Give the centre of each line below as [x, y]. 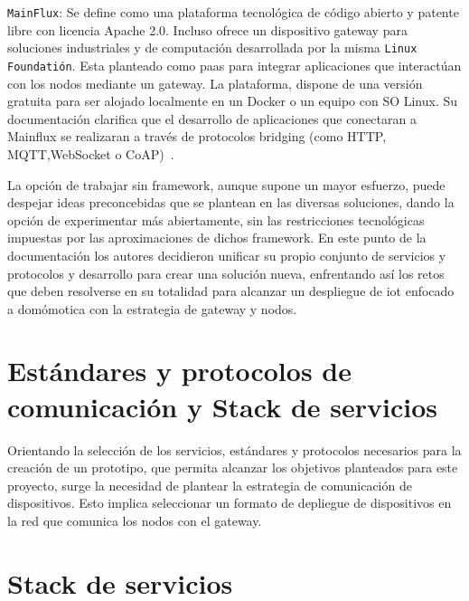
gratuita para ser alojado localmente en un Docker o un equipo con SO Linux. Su [233, 101]
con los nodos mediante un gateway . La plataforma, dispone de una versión [215, 83]
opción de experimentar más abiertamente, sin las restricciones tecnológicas [216, 219]
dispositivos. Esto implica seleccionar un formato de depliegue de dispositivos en [230, 503]
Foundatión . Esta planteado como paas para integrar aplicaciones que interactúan [234, 65]
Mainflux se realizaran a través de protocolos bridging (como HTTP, [197, 136]
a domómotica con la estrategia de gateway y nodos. [152, 308]
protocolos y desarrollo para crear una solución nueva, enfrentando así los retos [226, 273]
